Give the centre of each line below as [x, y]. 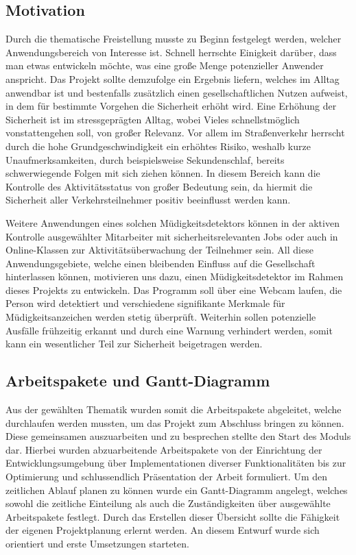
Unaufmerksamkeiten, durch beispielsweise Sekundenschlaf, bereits [145, 159]
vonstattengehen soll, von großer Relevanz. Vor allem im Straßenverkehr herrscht [175, 133]
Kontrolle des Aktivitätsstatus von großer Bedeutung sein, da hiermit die [159, 186]
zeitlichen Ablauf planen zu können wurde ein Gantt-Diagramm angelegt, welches [177, 490]
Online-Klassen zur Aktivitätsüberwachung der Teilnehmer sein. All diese [159, 250]
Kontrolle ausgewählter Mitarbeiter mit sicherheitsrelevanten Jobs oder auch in [172, 236]
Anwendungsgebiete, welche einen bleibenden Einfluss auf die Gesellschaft [161, 263]
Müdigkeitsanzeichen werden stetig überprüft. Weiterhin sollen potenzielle [161, 317]
